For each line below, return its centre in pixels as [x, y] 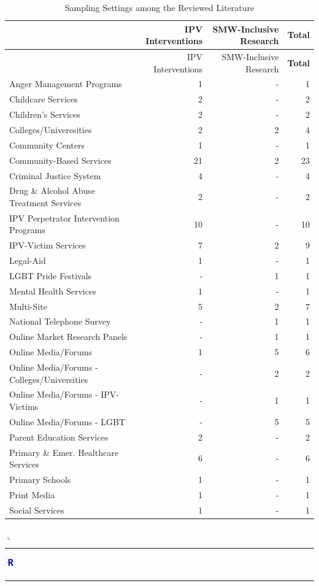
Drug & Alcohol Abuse [52, 191]
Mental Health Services [53, 291]
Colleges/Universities [49, 379]
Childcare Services [44, 99]
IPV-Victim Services [48, 245]
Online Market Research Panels [68, 337]
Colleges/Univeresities [51, 129]
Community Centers [47, 145]
